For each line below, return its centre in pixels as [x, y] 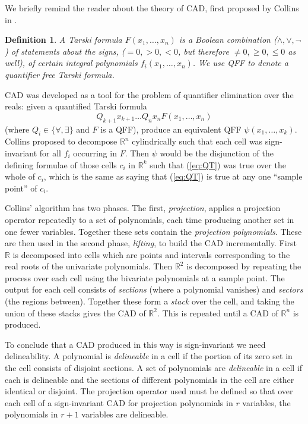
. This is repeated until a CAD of [218, 312]
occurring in [95, 153]
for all [50, 153]
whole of [20, 176]
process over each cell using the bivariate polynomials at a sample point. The [145, 277]
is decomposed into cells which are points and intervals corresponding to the [151, 254]
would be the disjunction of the [217, 153]
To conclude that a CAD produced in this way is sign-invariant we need [135, 344]
